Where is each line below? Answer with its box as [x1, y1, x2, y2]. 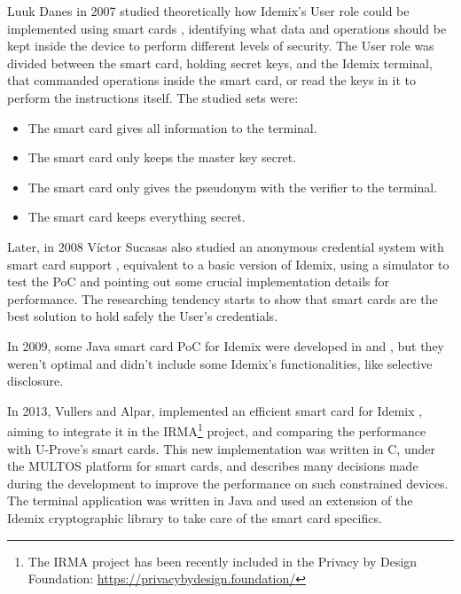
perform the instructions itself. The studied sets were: [7, 88, 299, 106]
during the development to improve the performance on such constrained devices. [7, 473, 449, 492]
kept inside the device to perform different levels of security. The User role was [7, 36, 434, 55]
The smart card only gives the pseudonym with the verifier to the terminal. [27, 177, 438, 196]
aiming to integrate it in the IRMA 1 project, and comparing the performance [7, 419, 426, 440]
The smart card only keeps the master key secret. [27, 148, 296, 167]
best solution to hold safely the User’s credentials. [7, 307, 278, 325]
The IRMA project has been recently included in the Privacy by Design [27, 551, 418, 570]
